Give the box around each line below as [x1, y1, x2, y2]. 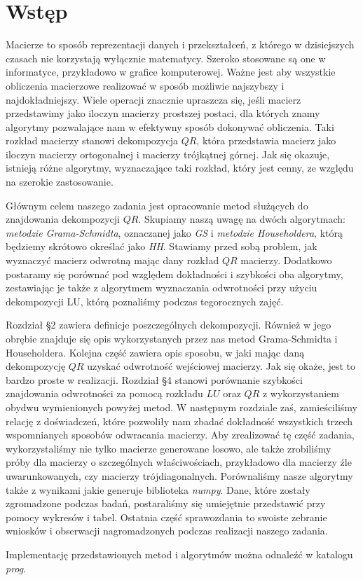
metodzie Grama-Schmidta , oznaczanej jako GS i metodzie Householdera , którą [6, 225, 343, 240]
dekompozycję [6, 359, 66, 373]
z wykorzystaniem [262, 386, 339, 401]
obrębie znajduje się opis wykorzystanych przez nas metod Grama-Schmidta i [6, 331, 338, 345]
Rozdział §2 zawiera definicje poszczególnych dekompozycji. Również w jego [6, 317, 331, 332]
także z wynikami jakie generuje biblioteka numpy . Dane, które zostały [6, 482, 310, 497]
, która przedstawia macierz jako [196, 133, 336, 148]
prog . [6, 560, 27, 575]
